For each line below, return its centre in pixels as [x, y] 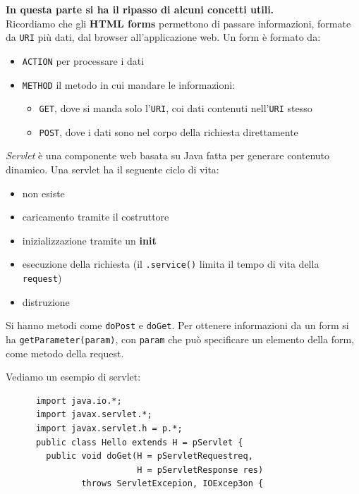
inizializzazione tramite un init [89, 240]
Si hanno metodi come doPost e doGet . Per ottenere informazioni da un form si [177, 325]
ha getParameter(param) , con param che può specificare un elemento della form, [180, 339]
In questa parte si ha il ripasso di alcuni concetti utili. [140, 9]
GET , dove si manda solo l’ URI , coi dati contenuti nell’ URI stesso [176, 108]
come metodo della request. [65, 353]
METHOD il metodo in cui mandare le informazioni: [129, 84]
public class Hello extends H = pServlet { [139, 442]
